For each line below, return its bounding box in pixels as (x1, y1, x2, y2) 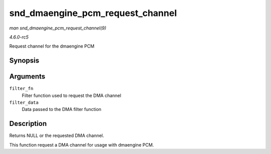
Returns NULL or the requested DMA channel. (9, 132, 104, 138)
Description (9, 119, 47, 128)
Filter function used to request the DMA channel (22, 92, 121, 98)
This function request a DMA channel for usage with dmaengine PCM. (9, 141, 154, 147)
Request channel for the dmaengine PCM (9, 43, 95, 49)
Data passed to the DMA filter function (22, 106, 101, 112)
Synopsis (9, 56, 40, 65)
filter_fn (9, 85, 34, 91)
